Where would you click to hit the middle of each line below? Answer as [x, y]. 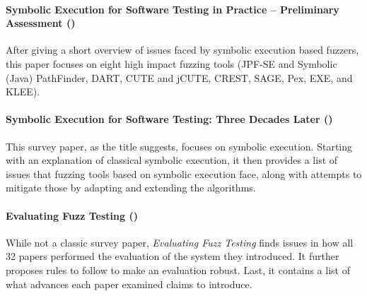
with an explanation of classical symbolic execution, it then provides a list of [172, 160]
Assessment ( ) [41, 23]
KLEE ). [23, 91]
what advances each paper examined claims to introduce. [129, 284]
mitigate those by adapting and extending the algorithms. [131, 188]
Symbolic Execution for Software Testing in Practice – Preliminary [173, 9]
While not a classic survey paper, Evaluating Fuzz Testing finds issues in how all [180, 242]
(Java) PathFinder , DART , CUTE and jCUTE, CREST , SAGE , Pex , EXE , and [179, 77]
